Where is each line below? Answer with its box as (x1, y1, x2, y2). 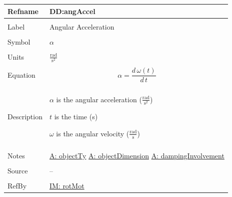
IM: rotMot (49, 180, 84, 191)
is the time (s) (54, 111, 98, 122)
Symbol (7, 36, 30, 47)
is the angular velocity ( (56, 128, 129, 138)
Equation (7, 69, 35, 80)
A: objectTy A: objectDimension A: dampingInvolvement (49, 150, 224, 161)
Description (7, 111, 42, 121)
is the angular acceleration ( (56, 94, 142, 104)
